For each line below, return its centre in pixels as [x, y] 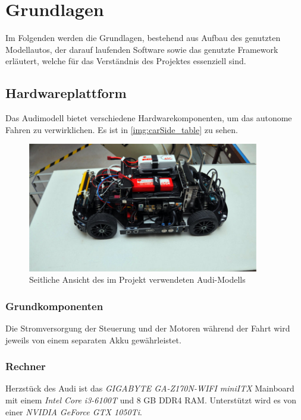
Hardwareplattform [66, 93]
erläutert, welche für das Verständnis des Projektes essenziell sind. [126, 61]
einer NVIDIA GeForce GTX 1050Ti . [74, 411]
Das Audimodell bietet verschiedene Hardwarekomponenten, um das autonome [149, 118]
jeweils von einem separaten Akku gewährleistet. [93, 340]
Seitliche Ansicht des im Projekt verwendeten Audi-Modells [137, 280]
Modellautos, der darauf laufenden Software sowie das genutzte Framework [142, 49]
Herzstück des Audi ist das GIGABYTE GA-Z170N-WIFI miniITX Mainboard [150, 388]
